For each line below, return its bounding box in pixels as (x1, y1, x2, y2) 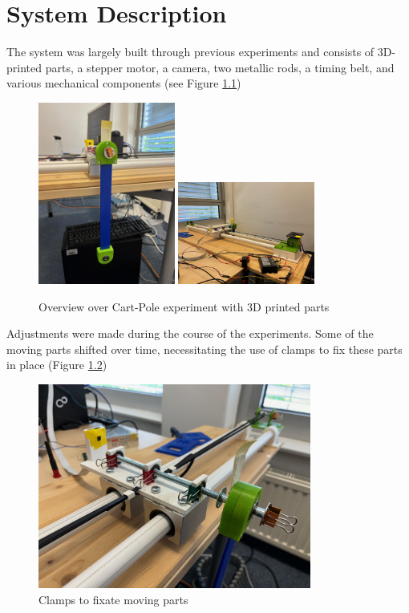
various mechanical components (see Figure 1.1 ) (6, 75, 241, 91)
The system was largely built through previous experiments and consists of (6, 43, 375, 60)
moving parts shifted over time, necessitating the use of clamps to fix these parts (6, 340, 403, 357)
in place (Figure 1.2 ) (6, 356, 107, 373)
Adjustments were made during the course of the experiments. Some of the (6, 325, 374, 342)
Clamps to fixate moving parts (38, 591, 188, 607)
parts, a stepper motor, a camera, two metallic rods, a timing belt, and (45, 59, 395, 75)
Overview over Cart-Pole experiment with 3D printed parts (38, 298, 330, 315)
